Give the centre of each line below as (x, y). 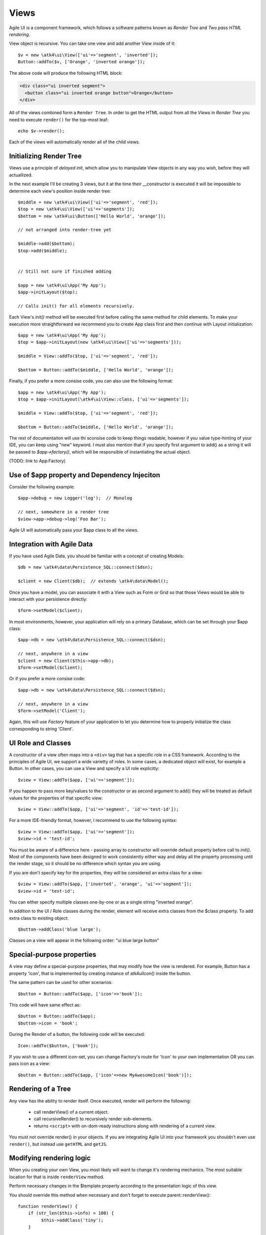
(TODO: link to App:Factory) (37, 461)
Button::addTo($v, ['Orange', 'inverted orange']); (82, 62)
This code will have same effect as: (45, 1005)
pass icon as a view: (30, 1064)
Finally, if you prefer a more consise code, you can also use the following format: (91, 381)
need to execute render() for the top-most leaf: (59, 120)
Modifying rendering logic (50, 1158)
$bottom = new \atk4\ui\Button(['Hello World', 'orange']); (92, 216)
